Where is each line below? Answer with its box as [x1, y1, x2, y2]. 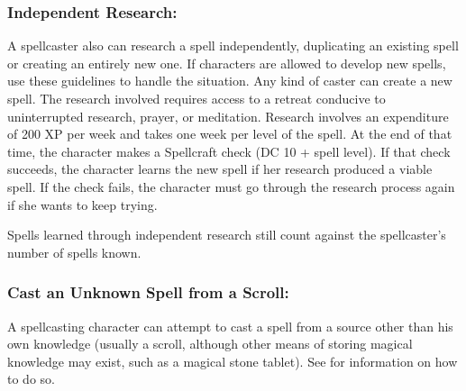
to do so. [7, 369, 55, 388]
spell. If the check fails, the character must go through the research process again [7, 177, 455, 195]
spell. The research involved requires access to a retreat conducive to [7, 89, 386, 107]
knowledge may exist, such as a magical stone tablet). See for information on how [7, 351, 458, 370]
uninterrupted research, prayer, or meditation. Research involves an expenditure [7, 106, 449, 125]
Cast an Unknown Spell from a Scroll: [7, 281, 289, 304]
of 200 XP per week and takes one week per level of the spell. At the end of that [7, 124, 452, 143]
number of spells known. [7, 242, 142, 261]
